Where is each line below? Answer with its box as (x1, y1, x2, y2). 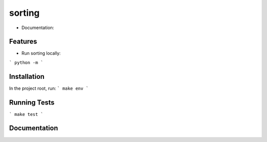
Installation (9, 72, 44, 81)
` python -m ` (9, 60, 44, 65)
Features (9, 37, 37, 46)
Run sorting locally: (21, 50, 61, 56)
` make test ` (9, 111, 44, 117)
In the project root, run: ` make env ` (9, 85, 89, 91)
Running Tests (9, 98, 54, 106)
